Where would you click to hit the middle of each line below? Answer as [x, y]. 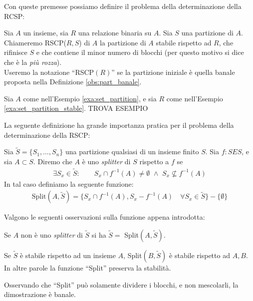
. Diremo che [53, 161]
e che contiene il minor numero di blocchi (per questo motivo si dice [140, 52]
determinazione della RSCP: [47, 135]
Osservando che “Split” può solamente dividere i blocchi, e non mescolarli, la [121, 284]
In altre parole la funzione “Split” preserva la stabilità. [88, 268]
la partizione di [123, 42]
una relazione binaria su [115, 33]
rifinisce [16, 52]
